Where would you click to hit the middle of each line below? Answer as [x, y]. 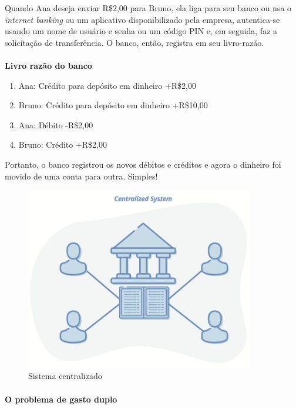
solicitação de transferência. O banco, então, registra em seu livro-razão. [134, 42]
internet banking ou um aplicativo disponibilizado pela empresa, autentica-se [142, 19]
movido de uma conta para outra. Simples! [81, 176]
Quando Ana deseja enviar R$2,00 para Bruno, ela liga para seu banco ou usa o [148, 8]
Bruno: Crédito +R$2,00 [63, 144]
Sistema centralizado [65, 376]
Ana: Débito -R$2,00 [56, 124]
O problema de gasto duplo [61, 399]
